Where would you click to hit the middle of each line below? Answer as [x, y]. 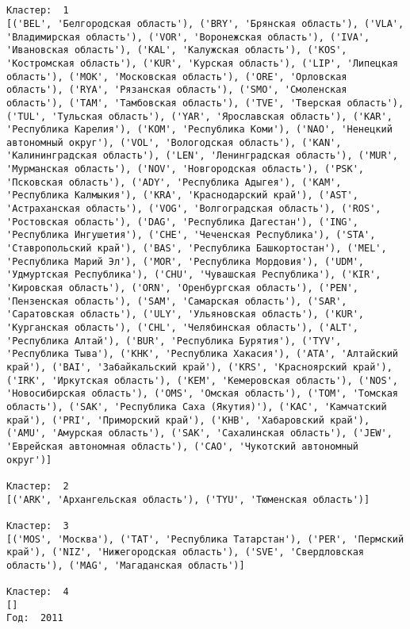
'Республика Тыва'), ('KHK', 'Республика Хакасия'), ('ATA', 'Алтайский [202, 354]
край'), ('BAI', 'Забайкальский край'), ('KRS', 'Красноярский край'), [199, 367]
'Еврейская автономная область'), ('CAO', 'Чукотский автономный [182, 446]
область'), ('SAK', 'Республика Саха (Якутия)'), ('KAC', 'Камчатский [197, 407]
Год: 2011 [35, 618]
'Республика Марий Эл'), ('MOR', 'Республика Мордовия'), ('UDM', [186, 261]
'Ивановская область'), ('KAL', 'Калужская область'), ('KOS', [177, 50]
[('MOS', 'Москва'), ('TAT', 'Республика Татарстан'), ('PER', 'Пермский [205, 539]
